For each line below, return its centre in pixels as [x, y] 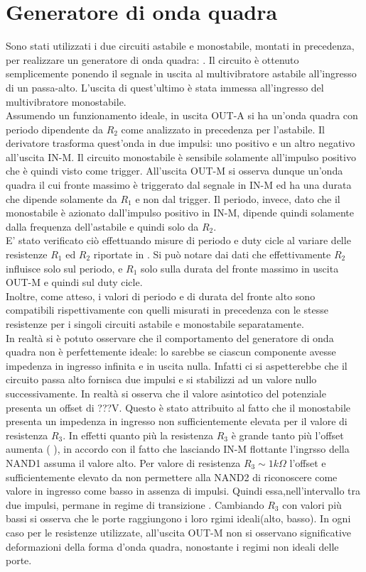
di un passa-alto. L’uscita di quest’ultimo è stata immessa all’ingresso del [165, 87]
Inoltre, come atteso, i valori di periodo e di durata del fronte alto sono [161, 296]
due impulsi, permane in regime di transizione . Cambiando [135, 504]
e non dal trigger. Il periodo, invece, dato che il [238, 198]
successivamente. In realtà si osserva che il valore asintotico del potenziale [166, 393]
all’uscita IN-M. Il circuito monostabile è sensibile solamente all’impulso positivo [181, 156]
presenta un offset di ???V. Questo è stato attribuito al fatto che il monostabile [178, 407]
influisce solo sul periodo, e [64, 268]
